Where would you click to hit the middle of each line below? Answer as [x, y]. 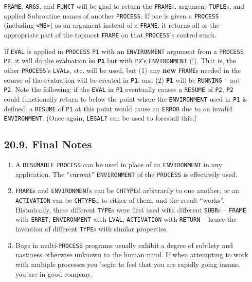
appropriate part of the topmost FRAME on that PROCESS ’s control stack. [110, 34]
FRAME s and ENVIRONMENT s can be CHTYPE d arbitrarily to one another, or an [127, 190]
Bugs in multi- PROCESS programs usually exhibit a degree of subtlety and [124, 245]
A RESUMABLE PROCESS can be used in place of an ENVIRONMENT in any [119, 165]
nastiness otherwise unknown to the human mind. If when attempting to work [132, 255]
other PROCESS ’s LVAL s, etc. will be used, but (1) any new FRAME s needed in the [123, 70]
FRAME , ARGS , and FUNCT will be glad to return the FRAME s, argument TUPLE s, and [124, 6]
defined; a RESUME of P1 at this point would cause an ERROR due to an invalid [118, 108]
